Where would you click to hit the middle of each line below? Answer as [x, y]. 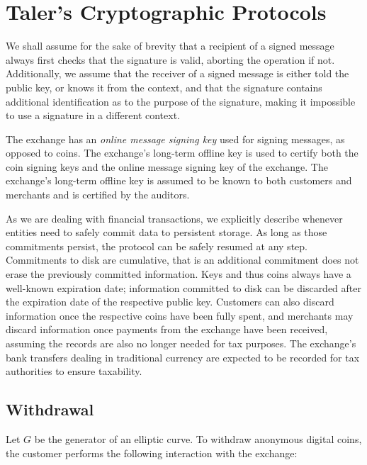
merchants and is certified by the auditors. [98, 195]
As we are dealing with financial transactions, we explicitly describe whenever [174, 218]
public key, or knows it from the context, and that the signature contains [164, 87]
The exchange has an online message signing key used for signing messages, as [175, 139]
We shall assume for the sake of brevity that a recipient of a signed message [170, 46]
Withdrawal [50, 409]
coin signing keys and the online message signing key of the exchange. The [167, 166]
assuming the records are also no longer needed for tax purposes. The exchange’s [181, 343]
